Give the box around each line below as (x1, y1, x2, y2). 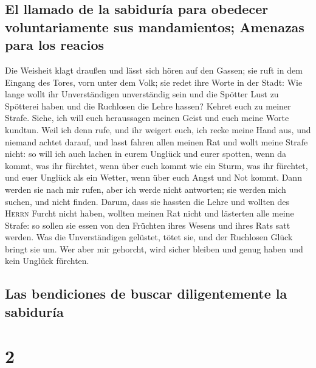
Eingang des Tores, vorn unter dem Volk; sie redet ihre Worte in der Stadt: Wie (5, 75, 303, 88)
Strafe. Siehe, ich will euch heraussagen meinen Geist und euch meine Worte (5, 111, 289, 124)
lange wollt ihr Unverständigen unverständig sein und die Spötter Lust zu (5, 88, 279, 100)
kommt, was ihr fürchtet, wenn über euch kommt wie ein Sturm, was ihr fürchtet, (5, 159, 308, 172)
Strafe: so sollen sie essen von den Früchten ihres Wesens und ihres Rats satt (5, 218, 290, 231)
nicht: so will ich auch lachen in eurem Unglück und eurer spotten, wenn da (5, 147, 287, 160)
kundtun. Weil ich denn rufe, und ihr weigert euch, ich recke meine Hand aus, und (5, 123, 311, 136)
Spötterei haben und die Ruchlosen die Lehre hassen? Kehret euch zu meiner (5, 99, 291, 112)
